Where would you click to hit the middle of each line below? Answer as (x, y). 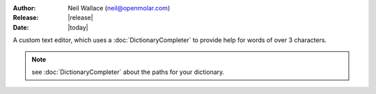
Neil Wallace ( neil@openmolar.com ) (119, 8)
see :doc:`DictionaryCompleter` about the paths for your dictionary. (128, 72)
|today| (78, 27)
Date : (21, 27)
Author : (24, 8)
